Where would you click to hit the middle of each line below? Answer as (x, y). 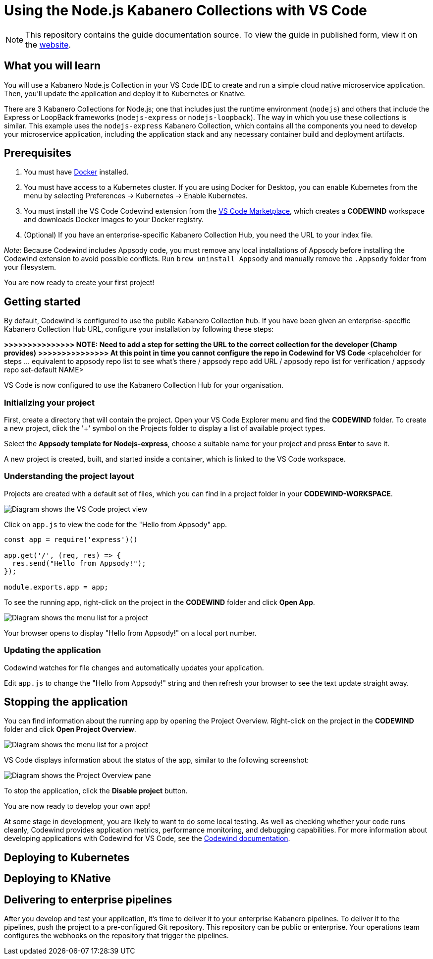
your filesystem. (30, 267)
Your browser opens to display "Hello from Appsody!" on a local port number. (130, 633)
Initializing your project (49, 402)
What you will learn (53, 66)
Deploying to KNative (57, 879)
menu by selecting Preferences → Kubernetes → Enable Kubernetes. (136, 196)
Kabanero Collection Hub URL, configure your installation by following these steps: (139, 329)
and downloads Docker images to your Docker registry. (114, 220)
